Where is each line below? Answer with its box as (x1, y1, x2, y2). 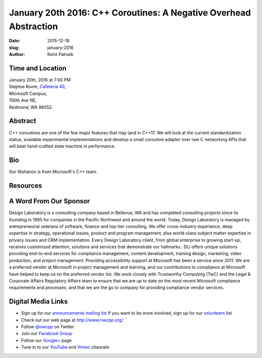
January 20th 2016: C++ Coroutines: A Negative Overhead (9, 7, 251, 18)
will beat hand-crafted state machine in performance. (9, 143, 116, 149)
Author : (9, 52, 25, 57)
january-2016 (47, 44, 74, 51)
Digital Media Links (9, 297, 68, 306)
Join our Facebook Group (21, 331, 72, 337)
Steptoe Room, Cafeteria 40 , (9, 84, 66, 89)
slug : (9, 44, 19, 51)
